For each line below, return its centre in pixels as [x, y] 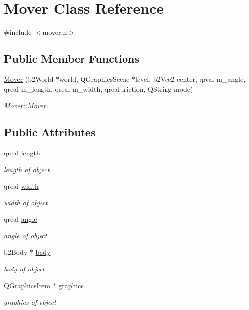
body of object [24, 269]
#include [18, 32]
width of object [26, 202]
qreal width [21, 186]
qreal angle [21, 219]
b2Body [16, 252]
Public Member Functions [72, 58]
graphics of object [30, 302]
